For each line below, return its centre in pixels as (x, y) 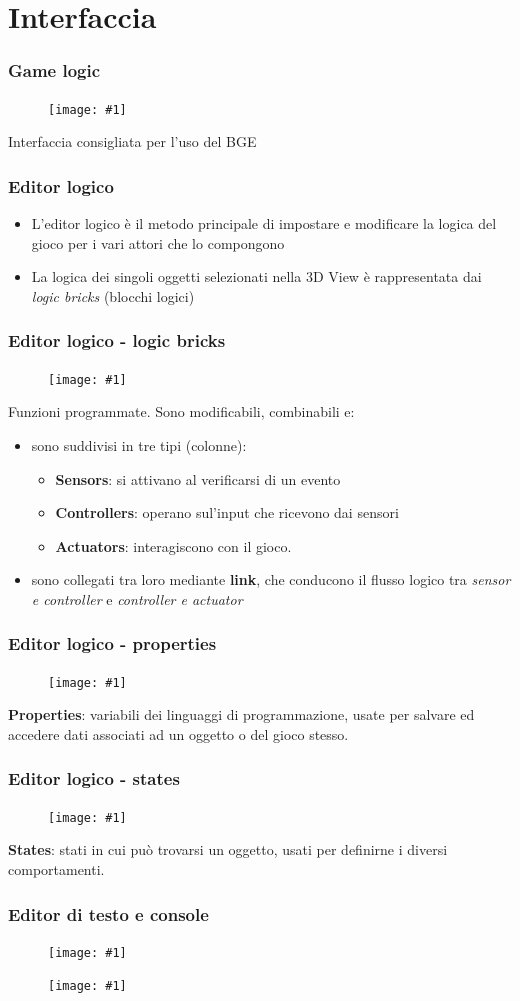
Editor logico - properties (112, 643)
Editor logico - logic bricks (117, 340)
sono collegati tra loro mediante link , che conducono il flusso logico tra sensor (271, 579)
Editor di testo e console (108, 913)
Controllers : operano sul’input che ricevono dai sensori (227, 512)
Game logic (54, 70)
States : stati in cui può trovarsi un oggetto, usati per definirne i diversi (228, 849)
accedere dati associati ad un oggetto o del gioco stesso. (178, 733)
